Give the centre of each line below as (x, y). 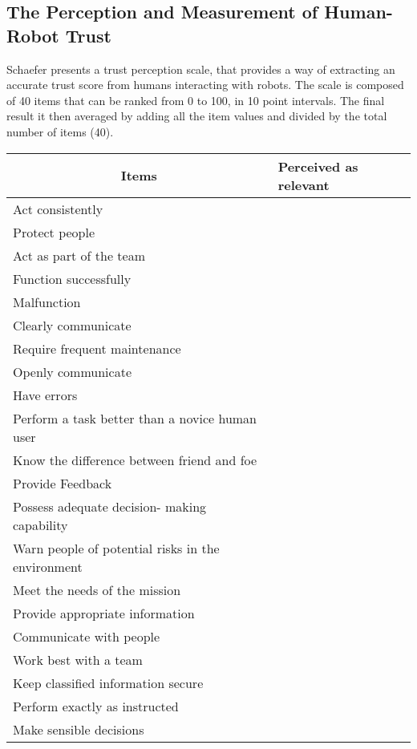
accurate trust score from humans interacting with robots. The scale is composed (205, 85)
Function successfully (72, 278)
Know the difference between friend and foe (135, 460)
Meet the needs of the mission (97, 589)
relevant (304, 184)
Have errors (45, 395)
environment (48, 566)
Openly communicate (73, 371)
